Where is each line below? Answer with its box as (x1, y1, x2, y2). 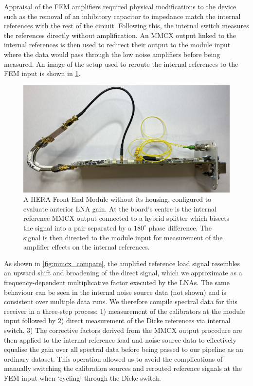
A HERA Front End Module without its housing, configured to (23, 194, 212, 204)
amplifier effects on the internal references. (23, 242, 150, 252)
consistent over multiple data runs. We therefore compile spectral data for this (4, 296, 237, 307)
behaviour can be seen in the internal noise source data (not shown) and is (4, 287, 227, 297)
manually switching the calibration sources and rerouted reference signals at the (4, 363, 242, 373)
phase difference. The (148, 222, 212, 232)
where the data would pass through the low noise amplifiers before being (4, 49, 220, 59)
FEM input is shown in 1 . (4, 68, 81, 78)
